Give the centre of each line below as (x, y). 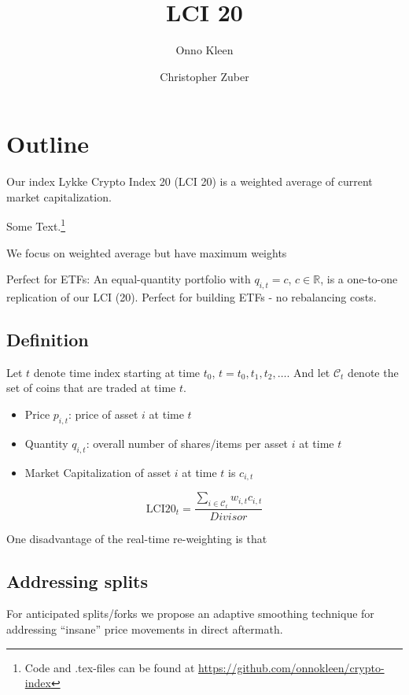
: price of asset (103, 414)
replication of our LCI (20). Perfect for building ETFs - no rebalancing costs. (192, 297)
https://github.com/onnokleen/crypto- (291, 667)
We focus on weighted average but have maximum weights (147, 252)
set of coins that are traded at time (91, 388)
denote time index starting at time (117, 372)
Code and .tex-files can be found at (110, 667)
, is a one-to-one (359, 279)
